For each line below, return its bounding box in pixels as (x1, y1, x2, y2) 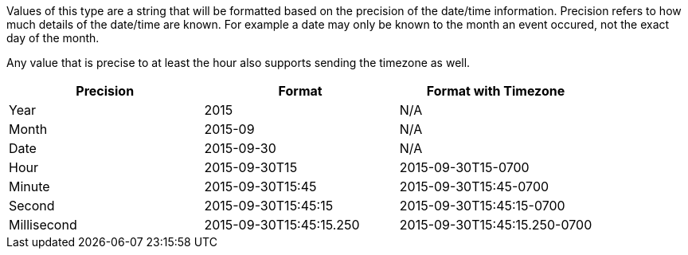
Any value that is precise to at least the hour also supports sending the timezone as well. (6, 56, 471, 69)
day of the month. (6, 31, 100, 45)
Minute (9, 178, 50, 194)
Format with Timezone (426, 83, 565, 99)
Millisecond (9, 217, 77, 233)
